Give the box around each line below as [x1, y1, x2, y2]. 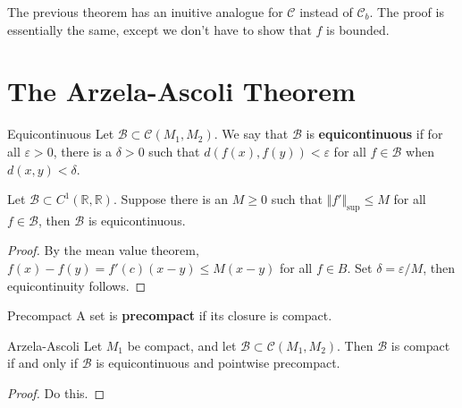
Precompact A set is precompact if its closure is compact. [7, 306, 332, 325]
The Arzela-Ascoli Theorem [7, 72, 356, 109]
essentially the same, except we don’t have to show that [7, 20, 312, 38]
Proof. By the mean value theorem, [7, 241, 199, 259]
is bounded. [326, 20, 390, 38]
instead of [299, 3, 353, 21]
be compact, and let [127, 336, 237, 354]
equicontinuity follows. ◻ [7, 276, 147, 294]
